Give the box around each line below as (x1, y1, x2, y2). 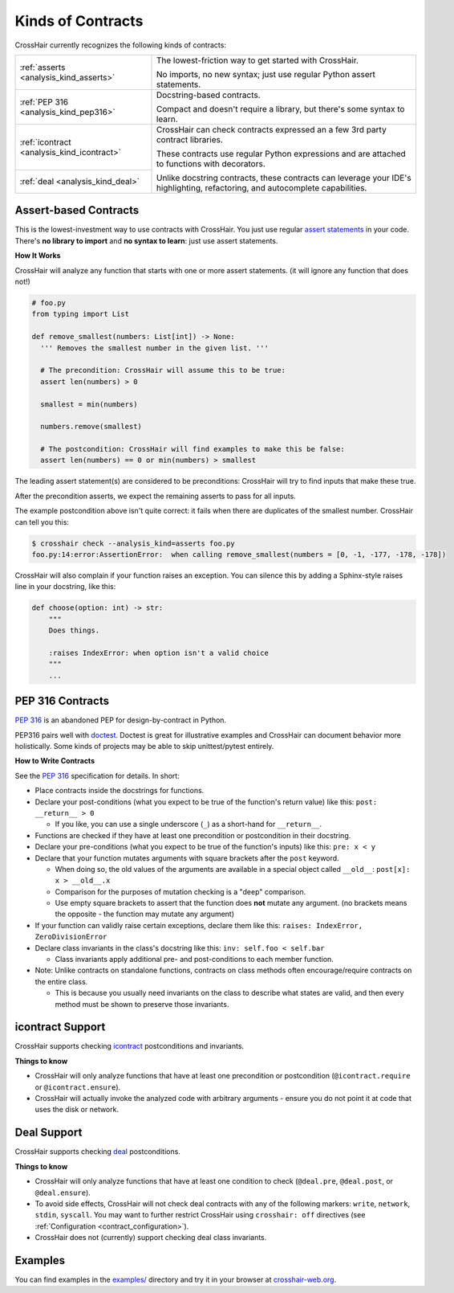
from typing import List (31, 309, 130, 319)
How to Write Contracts (14, 756, 95, 766)
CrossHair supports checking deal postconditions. (14, 1147, 180, 1156)
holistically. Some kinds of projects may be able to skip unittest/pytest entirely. (14, 741, 274, 751)
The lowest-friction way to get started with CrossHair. (156, 55, 359, 66)
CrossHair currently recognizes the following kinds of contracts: (14, 40, 226, 50)
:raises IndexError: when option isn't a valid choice (48, 648, 269, 657)
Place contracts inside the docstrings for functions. (34, 786, 205, 796)
